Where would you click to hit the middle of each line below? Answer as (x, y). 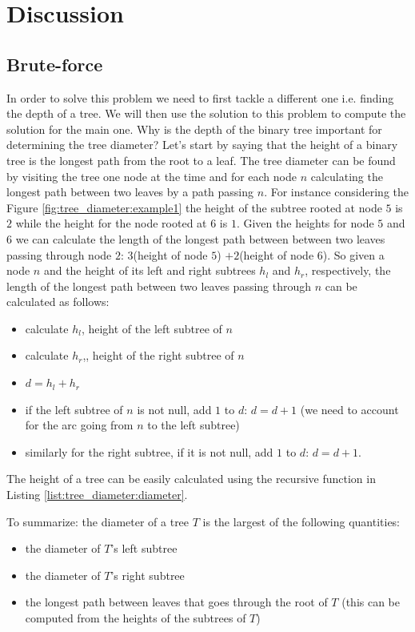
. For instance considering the (337, 192)
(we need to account (349, 409)
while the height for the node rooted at (111, 223)
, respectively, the (348, 270)
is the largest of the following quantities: (301, 521)
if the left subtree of (74, 409)
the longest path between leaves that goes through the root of (176, 602)
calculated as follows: (58, 302)
